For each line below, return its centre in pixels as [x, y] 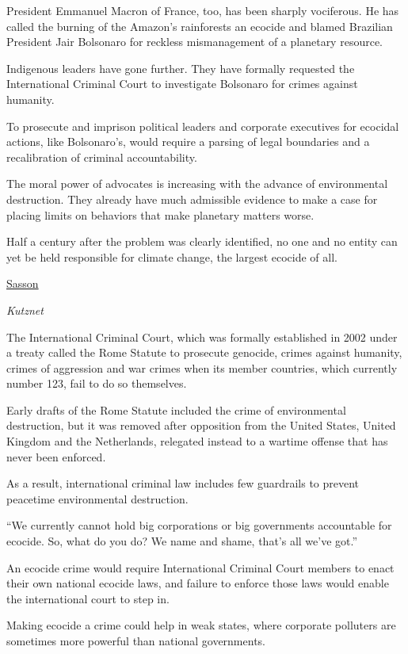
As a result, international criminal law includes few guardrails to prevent [183, 483]
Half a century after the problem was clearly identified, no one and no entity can [202, 241]
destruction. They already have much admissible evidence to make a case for [192, 199]
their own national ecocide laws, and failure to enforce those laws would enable [198, 583]
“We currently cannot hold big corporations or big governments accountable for [199, 525]
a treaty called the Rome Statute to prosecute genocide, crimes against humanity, [204, 352]
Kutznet [25, 310]
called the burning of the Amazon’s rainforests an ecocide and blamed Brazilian [200, 26]
